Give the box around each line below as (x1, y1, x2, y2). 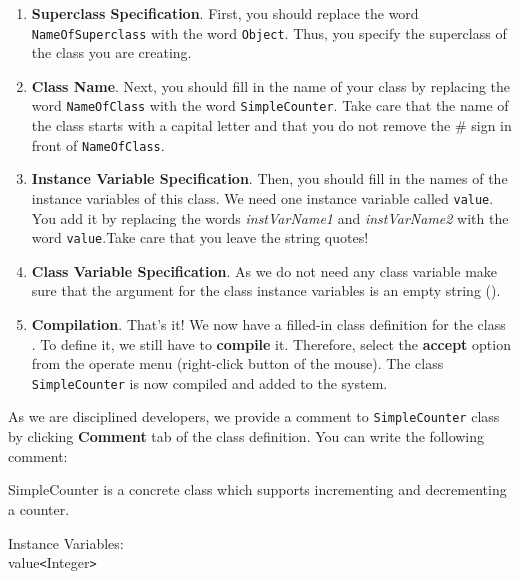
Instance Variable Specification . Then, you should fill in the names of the (31, 168, 508, 189)
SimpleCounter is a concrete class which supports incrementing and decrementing (8, 479, 507, 500)
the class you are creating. (31, 42, 192, 63)
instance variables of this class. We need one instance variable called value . (31, 187, 494, 208)
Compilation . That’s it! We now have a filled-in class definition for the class (31, 314, 506, 335)
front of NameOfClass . (31, 134, 165, 155)
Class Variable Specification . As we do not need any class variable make (31, 260, 498, 281)
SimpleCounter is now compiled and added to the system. (31, 372, 388, 393)
